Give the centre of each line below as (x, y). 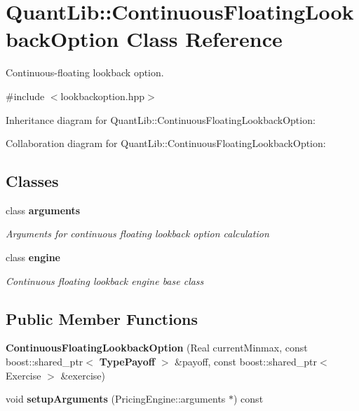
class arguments (43, 210)
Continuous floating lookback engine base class (105, 280)
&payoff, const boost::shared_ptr (246, 362)
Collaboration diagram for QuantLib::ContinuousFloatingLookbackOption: (166, 143)
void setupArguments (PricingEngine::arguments (116, 399)
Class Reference (204, 39)
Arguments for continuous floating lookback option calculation (137, 234)
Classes (32, 181)
